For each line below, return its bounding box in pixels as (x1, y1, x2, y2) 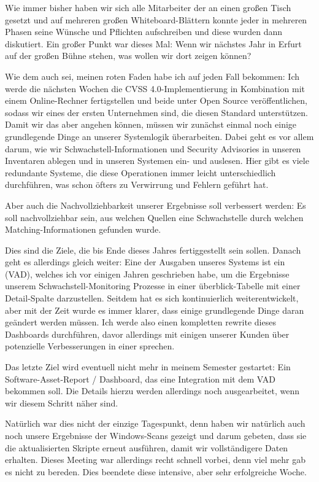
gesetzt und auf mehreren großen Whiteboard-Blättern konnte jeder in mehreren (5, 13, 307, 26)
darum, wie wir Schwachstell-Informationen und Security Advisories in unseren (5, 142, 301, 155)
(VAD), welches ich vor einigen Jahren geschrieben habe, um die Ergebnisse (5, 267, 290, 280)
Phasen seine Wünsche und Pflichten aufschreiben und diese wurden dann (5, 25, 283, 38)
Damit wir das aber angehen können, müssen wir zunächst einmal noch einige (5, 118, 297, 131)
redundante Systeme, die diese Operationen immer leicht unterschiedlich (5, 166, 276, 179)
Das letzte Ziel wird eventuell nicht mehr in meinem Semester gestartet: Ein (5, 360, 291, 373)
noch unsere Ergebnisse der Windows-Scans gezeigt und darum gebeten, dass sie (5, 429, 307, 441)
